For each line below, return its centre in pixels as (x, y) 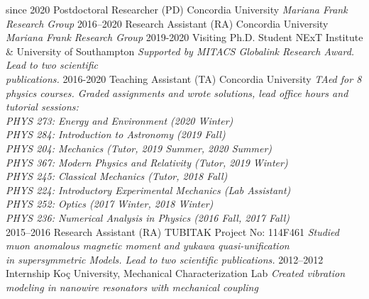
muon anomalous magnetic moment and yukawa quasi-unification (148, 246)
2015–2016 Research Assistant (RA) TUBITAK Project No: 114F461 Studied (172, 231)
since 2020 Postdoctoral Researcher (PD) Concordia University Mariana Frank (177, 9)
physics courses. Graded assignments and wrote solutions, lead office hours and (177, 92)
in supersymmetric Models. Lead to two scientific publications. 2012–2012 (165, 259)
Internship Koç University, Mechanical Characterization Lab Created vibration (176, 273)
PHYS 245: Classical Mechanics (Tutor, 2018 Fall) (117, 176)
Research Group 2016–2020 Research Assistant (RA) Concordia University (167, 23)
